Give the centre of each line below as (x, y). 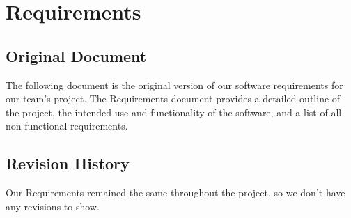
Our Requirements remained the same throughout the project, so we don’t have (175, 193)
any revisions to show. (53, 206)
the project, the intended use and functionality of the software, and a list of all (174, 112)
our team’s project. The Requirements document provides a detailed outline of (173, 99)
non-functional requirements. (67, 126)
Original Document (76, 55)
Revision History (68, 163)
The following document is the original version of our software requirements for (174, 85)
